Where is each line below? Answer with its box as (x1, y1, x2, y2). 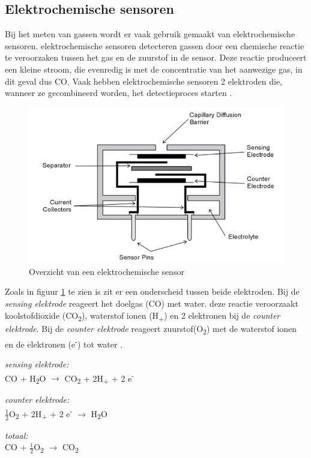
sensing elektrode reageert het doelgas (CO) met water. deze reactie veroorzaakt (5, 297, 298, 310)
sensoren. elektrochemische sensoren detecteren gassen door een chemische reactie (5, 39, 304, 52)
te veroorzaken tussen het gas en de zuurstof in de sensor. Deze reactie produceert (5, 51, 307, 64)
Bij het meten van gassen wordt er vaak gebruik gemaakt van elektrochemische (5, 28, 295, 40)
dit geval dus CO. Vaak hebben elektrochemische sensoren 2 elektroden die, (5, 74, 283, 87)
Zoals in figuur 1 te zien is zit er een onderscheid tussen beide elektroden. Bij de (5, 285, 300, 298)
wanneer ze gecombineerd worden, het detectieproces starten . (5, 86, 232, 99)
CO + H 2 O (5, 372, 46, 386)
